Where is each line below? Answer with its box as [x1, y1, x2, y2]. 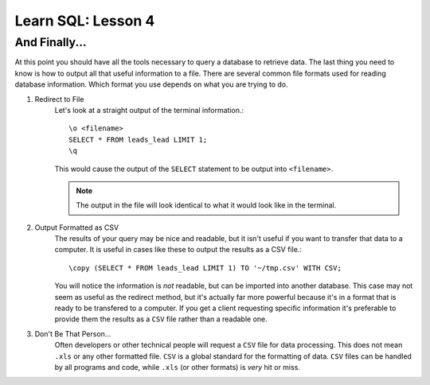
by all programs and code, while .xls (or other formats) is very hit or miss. [54, 362, 300, 371]
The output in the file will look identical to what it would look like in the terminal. [76, 200, 337, 210]
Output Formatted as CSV [34, 223, 119, 232]
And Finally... [14, 35, 87, 49]
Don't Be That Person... [34, 329, 111, 338]
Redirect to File [34, 94, 84, 103]
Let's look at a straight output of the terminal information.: [54, 105, 244, 115]
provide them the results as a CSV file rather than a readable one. [54, 314, 268, 324]
